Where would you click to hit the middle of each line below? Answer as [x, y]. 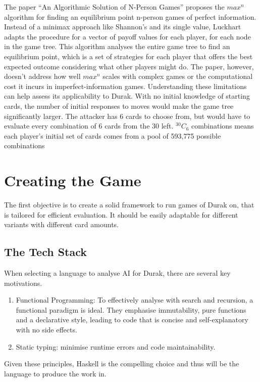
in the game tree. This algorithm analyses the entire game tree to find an [117, 46]
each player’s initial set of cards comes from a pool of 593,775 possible [113, 135]
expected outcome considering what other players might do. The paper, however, [129, 66]
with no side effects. [46, 329]
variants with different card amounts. [61, 224]
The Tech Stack [46, 252]
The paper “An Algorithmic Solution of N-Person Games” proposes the [114, 7]
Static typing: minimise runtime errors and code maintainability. [116, 346]
